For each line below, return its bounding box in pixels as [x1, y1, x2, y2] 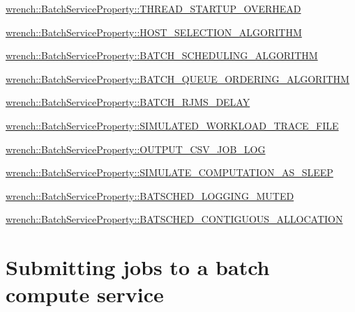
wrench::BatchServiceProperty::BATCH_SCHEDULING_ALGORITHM [6, 48, 318, 63]
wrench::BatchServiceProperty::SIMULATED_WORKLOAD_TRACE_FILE [6, 118, 339, 132]
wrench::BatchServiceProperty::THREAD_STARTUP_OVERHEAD [6, 1, 301, 15]
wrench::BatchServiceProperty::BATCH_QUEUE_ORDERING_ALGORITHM [6, 71, 349, 86]
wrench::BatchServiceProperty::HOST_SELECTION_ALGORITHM [6, 24, 302, 39]
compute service [6, 280, 164, 309]
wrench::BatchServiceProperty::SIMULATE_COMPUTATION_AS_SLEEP [6, 165, 333, 180]
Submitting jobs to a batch [6, 253, 270, 281]
